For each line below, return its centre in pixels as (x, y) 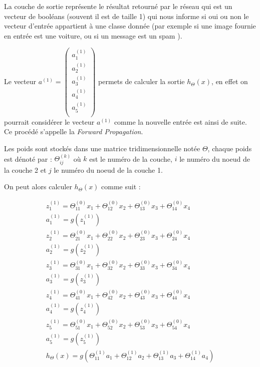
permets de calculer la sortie (142, 81)
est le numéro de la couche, (131, 158)
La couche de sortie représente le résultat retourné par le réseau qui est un (118, 6)
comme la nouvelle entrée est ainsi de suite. (180, 121)
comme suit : (121, 187)
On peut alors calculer (38, 187)
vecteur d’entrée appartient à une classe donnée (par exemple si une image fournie (130, 26)
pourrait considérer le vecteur (49, 121)
